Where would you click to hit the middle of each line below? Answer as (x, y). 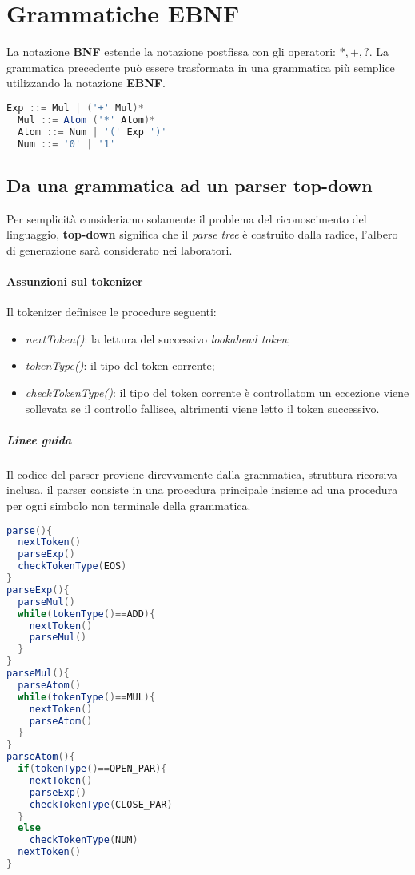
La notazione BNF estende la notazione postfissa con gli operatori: (172, 52)
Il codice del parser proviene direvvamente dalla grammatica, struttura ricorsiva (202, 474)
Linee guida (39, 439)
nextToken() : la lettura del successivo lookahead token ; (158, 338)
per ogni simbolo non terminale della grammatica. (129, 505)
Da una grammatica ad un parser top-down (190, 185)
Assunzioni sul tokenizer (75, 281)
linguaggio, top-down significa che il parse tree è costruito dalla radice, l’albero (202, 234)
